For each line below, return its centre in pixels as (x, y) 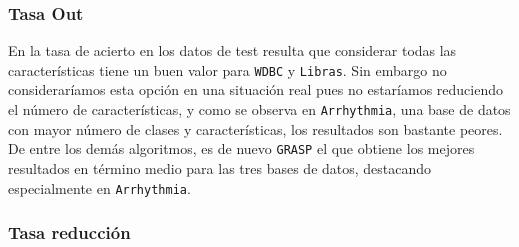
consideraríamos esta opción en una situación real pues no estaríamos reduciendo (255, 89)
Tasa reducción (69, 232)
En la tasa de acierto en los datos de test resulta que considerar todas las (232, 50)
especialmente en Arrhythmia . (99, 187)
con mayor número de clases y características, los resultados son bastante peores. (255, 128)
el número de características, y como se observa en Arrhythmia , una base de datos (259, 109)
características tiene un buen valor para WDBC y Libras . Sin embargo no (227, 69)
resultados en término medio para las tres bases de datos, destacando (220, 167)
